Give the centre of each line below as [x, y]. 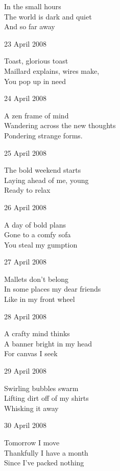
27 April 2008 [25, 262]
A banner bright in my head [48, 343]
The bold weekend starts [43, 170]
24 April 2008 [25, 98]
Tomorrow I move [32, 442]
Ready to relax [27, 190]
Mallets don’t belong [37, 279]
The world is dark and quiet [48, 16]
